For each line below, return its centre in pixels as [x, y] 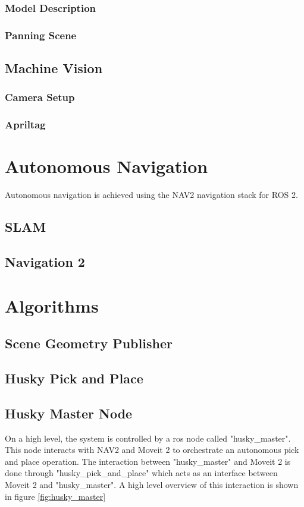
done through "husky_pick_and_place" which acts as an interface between [141, 473]
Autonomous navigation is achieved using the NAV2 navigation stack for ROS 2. [151, 195]
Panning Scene [41, 35]
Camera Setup [40, 97]
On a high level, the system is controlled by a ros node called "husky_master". [148, 438]
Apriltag [25, 125]
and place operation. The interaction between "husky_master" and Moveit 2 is [148, 461]
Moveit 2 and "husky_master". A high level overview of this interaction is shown [152, 484]
